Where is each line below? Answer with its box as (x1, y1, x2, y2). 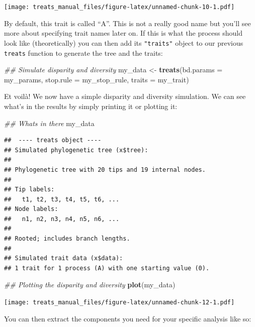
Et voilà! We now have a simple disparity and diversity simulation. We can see (4, 91, 246, 101)
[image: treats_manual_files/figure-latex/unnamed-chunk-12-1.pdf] (4, 299, 235, 306)
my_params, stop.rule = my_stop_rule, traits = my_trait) (4, 74, 189, 84)
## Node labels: (4, 205, 58, 213)
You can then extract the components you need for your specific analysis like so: (4, 313, 251, 323)
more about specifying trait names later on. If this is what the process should (4, 28, 242, 38)
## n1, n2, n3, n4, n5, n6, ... (4, 215, 120, 223)
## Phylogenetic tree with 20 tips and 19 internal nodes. (4, 166, 206, 173)
